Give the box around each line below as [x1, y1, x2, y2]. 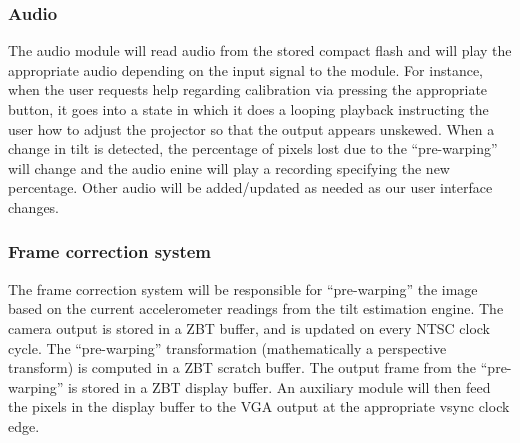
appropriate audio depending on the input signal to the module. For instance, [8, 59, 483, 80]
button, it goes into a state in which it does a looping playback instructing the [8, 99, 489, 119]
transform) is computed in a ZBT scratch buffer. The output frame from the [8, 357, 477, 378]
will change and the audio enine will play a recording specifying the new [8, 157, 450, 178]
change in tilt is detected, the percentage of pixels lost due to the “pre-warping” [8, 138, 498, 159]
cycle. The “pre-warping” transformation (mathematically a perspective [8, 337, 447, 358]
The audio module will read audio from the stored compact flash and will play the [8, 40, 512, 61]
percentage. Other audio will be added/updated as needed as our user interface [8, 177, 493, 198]
